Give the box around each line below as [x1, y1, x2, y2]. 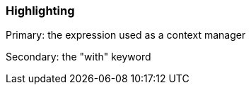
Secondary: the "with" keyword [6, 51, 151, 63]
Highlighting [6, 4, 75, 18]
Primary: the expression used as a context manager [6, 29, 246, 41]
